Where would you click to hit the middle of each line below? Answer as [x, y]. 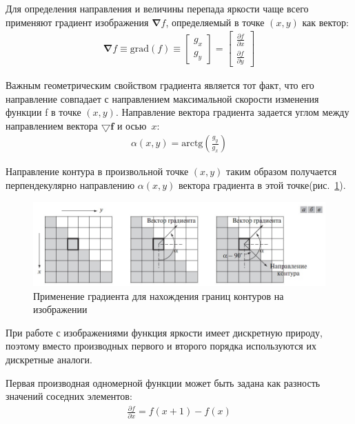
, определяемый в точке [215, 22]
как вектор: [325, 22]
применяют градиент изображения [77, 22]
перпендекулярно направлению [70, 184]
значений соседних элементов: [69, 396]
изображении [60, 309]
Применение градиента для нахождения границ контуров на [159, 295]
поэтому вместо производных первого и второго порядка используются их [161, 346]
